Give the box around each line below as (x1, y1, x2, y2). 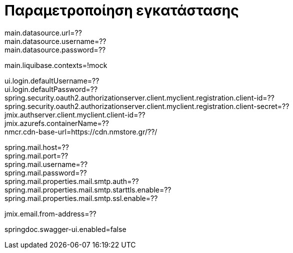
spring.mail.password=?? (4, 168, 87, 177)
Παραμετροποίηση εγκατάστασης (4, 2, 239, 19)
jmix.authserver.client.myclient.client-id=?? (4, 110, 145, 119)
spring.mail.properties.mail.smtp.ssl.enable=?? (4, 193, 158, 202)
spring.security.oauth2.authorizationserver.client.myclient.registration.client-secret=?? (4, 101, 289, 110)
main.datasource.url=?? (4, 28, 82, 37)
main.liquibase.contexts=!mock (4, 60, 107, 69)
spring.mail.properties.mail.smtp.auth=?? (4, 176, 139, 185)
